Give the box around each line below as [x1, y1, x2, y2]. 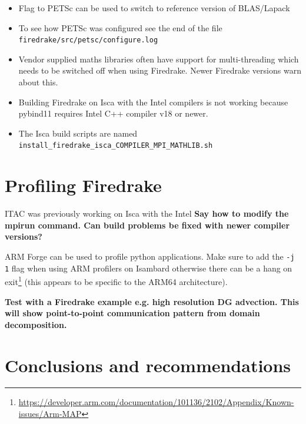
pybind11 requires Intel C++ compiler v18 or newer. [18, 107, 208, 120]
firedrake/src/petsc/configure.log [18, 36, 158, 45]
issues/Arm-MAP [18, 408, 82, 420]
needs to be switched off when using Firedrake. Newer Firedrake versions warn [18, 64, 301, 77]
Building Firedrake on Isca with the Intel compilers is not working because [18, 95, 288, 108]
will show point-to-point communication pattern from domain [5, 307, 260, 319]
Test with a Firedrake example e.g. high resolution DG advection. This [5, 295, 299, 307]
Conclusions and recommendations [5, 353, 291, 377]
